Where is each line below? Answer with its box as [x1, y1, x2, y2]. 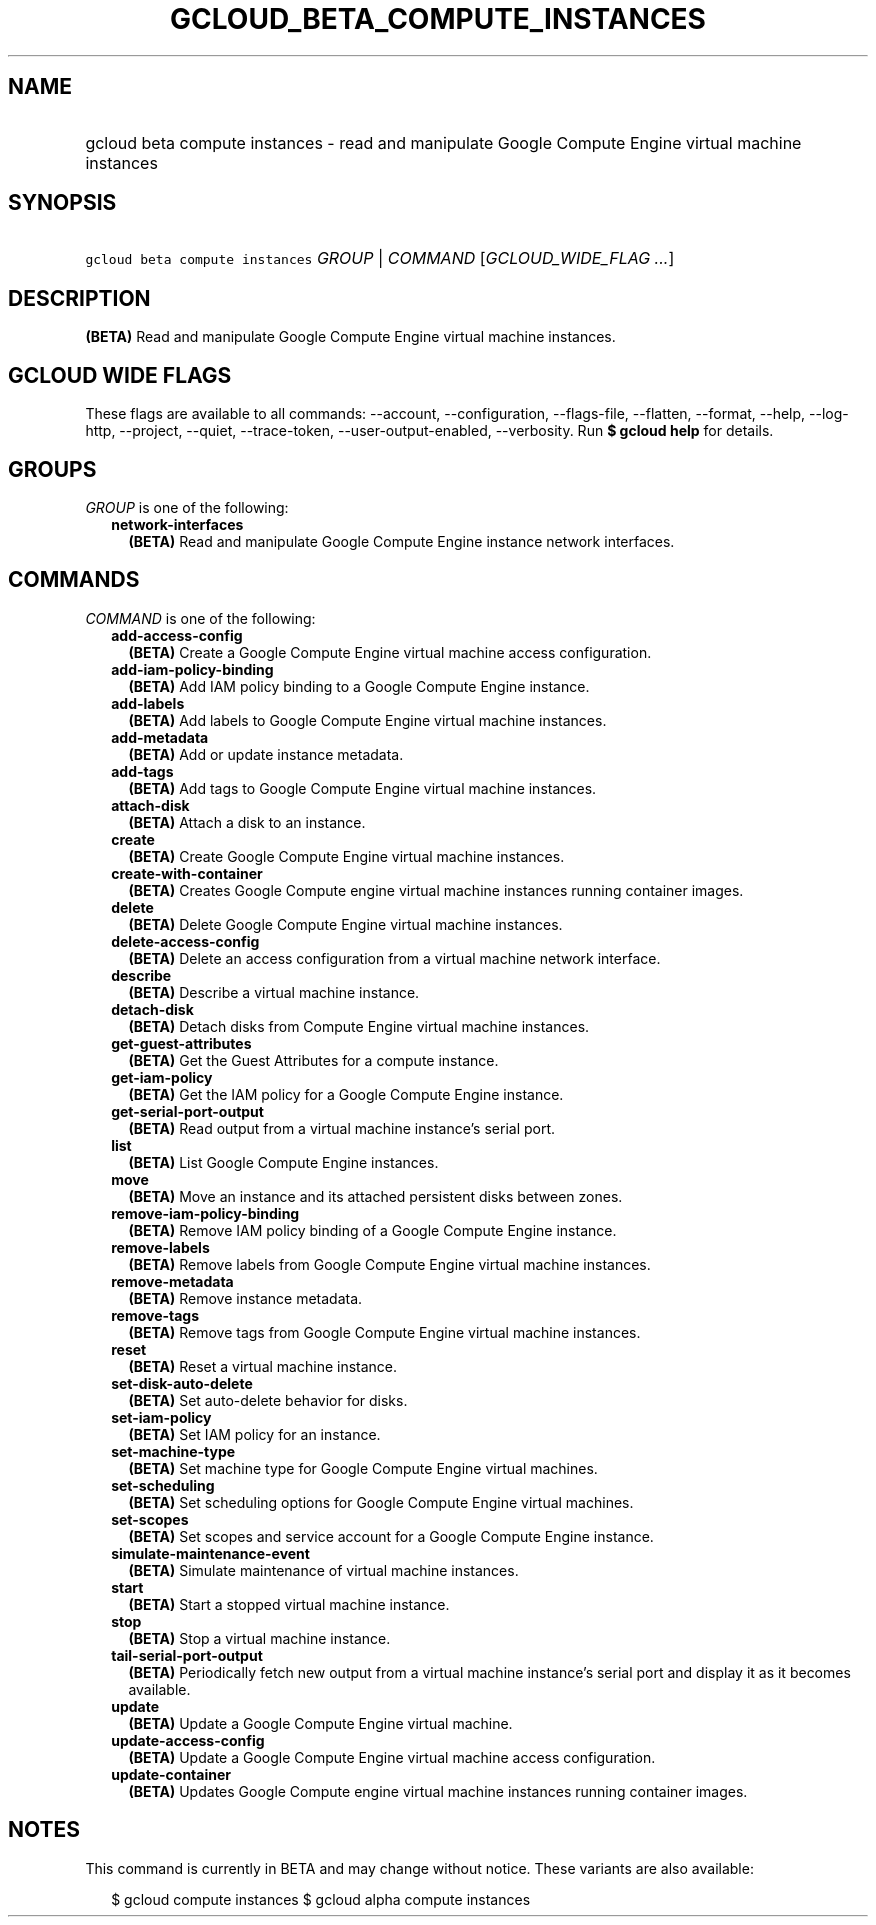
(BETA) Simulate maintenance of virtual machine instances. [128, 1561, 519, 1579]
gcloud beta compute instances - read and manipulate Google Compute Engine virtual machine [85, 132, 802, 153]
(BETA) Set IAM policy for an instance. [128, 1425, 381, 1443]
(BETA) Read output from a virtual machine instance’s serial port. [128, 1119, 556, 1137]
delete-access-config [111, 932, 260, 950]
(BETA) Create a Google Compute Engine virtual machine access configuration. [128, 643, 652, 661]
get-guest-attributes [111, 1034, 252, 1052]
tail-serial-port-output [111, 1646, 263, 1664]
